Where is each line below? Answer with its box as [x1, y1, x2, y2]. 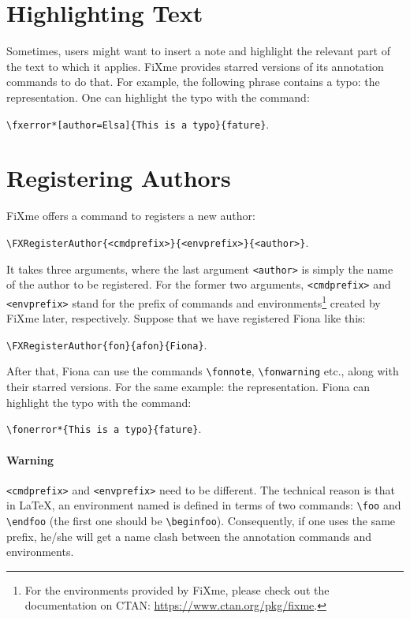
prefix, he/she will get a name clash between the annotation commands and [6, 528, 372, 544]
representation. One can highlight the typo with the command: [6, 88, 310, 105]
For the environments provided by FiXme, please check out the [24, 581, 330, 598]
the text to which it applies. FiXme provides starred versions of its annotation [6, 58, 384, 74]
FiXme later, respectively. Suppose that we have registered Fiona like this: [6, 310, 366, 326]
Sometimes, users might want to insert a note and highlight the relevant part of [6, 43, 390, 59]
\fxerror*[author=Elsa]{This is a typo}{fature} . [6, 115, 270, 132]
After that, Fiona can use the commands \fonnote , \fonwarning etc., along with [6, 363, 399, 379]
